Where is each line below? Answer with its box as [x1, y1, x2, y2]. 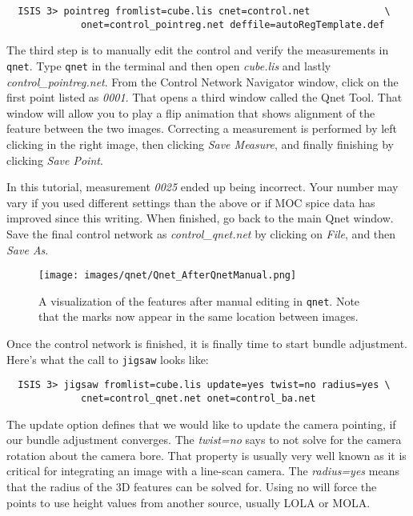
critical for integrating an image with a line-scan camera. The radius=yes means [6, 462, 399, 479]
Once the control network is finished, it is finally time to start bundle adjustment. [6, 335, 408, 351]
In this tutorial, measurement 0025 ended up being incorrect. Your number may [6, 178, 399, 195]
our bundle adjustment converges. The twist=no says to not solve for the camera [6, 431, 402, 448]
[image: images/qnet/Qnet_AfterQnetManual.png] [38, 270, 297, 282]
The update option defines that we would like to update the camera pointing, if [6, 415, 396, 432]
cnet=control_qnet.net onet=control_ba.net [81, 392, 316, 404]
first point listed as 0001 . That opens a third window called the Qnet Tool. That [6, 89, 403, 106]
